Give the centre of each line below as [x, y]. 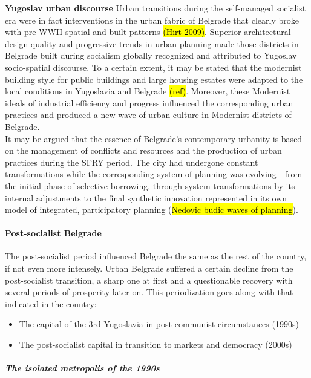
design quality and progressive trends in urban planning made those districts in [152, 43]
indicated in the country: [51, 303]
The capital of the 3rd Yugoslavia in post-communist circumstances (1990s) [159, 324]
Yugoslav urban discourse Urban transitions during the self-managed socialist [155, 8]
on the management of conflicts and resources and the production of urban [143, 150]
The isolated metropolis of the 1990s [82, 368]
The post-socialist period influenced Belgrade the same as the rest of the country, [156, 256]
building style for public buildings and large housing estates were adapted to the [154, 79]
